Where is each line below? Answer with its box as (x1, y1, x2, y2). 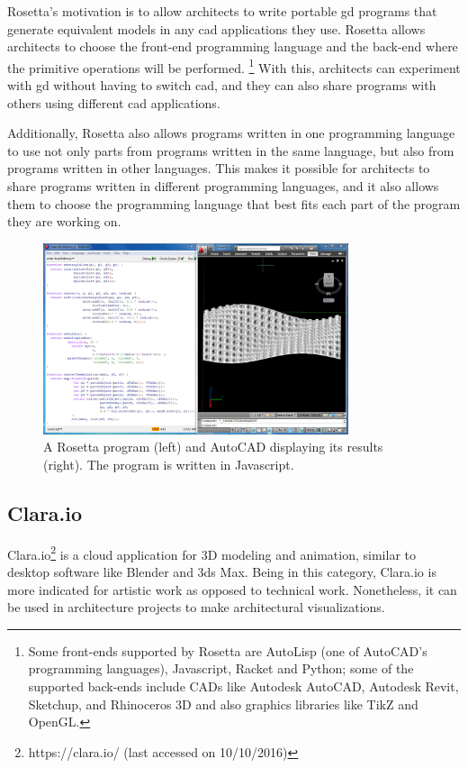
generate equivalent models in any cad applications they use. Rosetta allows (7, 19, 426, 38)
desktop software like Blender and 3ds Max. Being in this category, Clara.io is (7, 562, 436, 581)
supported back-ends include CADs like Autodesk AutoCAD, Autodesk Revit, (28, 676, 459, 695)
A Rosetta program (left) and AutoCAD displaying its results (43, 437, 383, 456)
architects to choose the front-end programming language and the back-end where (7, 37, 458, 56)
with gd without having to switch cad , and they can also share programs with (7, 76, 436, 95)
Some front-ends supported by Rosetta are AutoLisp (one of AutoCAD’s (28, 641, 427, 660)
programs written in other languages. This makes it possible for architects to (7, 159, 430, 178)
